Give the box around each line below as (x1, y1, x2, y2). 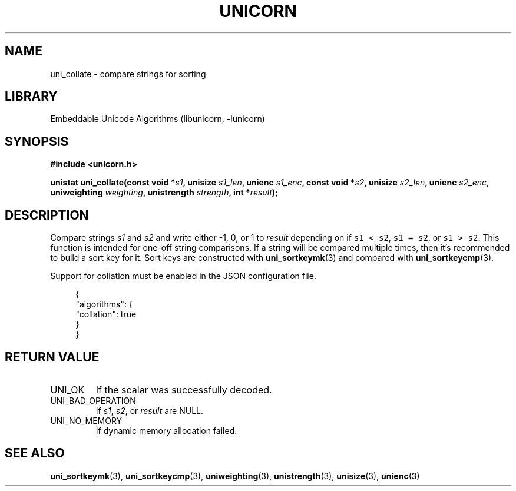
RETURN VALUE (5, 349, 100, 364)
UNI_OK (50, 383, 85, 396)
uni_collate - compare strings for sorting (50, 68, 206, 79)
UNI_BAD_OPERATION (50, 395, 136, 406)
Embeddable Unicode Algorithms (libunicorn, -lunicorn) (50, 114, 265, 124)
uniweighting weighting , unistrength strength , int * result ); (50, 187, 278, 198)
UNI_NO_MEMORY (50, 415, 123, 426)
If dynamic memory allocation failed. (95, 425, 237, 436)
